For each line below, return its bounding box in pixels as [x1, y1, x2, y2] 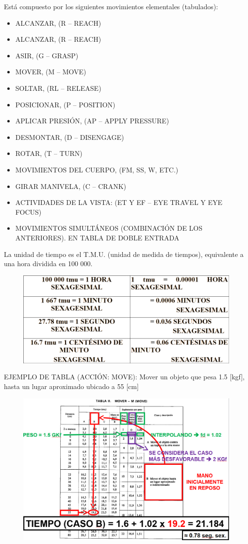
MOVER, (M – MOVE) [15, 67, 86, 77]
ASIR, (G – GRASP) [15, 50, 79, 60]
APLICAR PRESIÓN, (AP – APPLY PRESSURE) [15, 116, 169, 126]
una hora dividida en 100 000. [4, 258, 93, 269]
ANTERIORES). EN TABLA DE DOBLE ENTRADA [15, 232, 180, 242]
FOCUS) [15, 206, 42, 217]
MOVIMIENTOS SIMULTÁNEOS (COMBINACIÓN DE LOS [15, 223, 203, 233]
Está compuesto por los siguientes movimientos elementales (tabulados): [4, 1, 218, 11]
